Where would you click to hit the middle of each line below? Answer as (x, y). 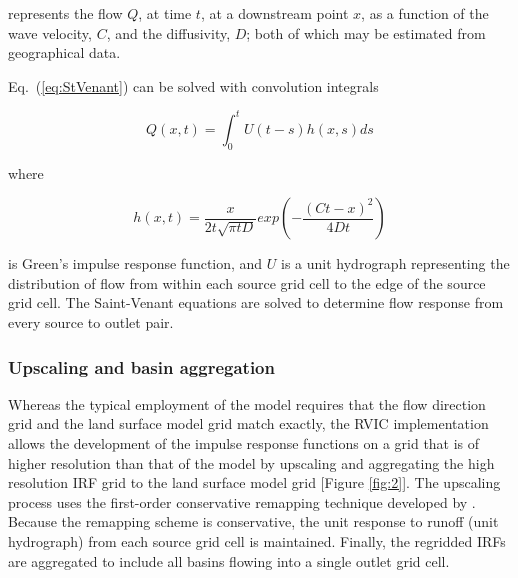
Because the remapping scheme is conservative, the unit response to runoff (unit (253, 521)
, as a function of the (425, 13)
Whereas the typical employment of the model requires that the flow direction (247, 403)
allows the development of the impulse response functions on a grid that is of (244, 443)
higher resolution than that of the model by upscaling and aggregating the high (251, 462)
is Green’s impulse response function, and (135, 263)
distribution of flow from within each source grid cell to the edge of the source (247, 282)
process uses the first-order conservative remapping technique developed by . (242, 501)
